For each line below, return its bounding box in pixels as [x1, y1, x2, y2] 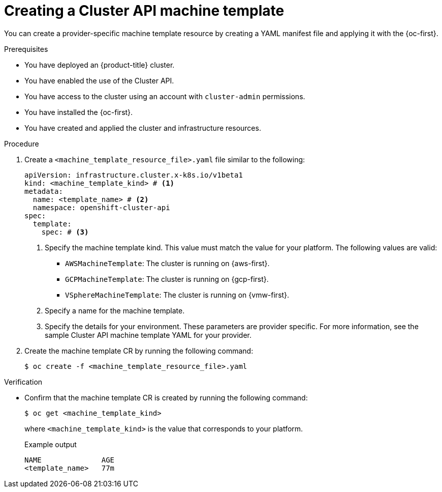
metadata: [24, 187, 63, 195]
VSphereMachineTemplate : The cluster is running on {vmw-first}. [65, 290, 290, 299]
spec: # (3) [41, 227, 89, 236]
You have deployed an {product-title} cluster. [24, 60, 175, 69]
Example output [24, 440, 77, 449]
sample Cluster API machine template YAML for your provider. [45, 330, 252, 339]
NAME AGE [24, 455, 115, 464]
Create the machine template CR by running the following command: [24, 346, 254, 355]
